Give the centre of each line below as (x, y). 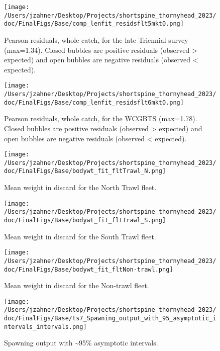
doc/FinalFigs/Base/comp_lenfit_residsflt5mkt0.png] (94, 24)
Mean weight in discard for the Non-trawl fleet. (77, 285)
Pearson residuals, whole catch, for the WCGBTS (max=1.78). (101, 118)
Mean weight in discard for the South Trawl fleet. (80, 236)
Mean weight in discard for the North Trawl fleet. (80, 187)
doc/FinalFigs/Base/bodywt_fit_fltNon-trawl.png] (89, 269)
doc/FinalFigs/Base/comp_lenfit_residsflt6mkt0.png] (94, 102)
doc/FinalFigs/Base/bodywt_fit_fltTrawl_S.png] (85, 220)
